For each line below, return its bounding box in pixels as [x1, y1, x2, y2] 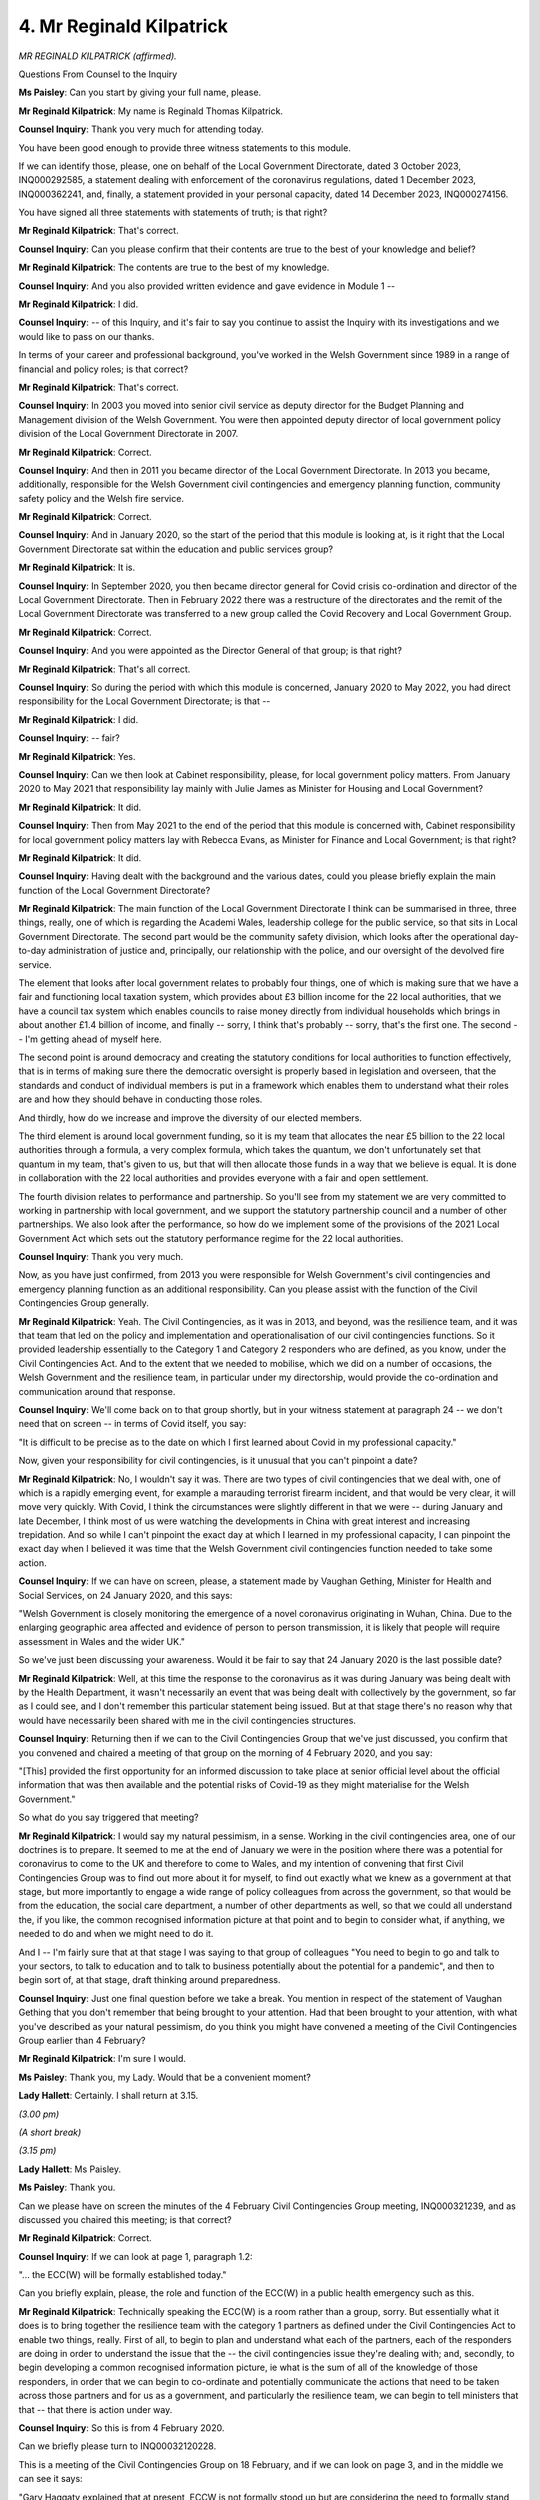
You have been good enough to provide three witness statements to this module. [18, 141, 352, 154]
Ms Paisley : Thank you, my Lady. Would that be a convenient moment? [18, 2071, 312, 2083]
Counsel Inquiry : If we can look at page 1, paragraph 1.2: [18, 2250, 253, 2262]
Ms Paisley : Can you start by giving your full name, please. [18, 86, 262, 99]
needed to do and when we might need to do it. [18, 1928, 214, 1940]
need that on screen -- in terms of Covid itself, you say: [18, 1418, 247, 1430]
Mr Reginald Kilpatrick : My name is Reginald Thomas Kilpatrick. [18, 105, 284, 117]
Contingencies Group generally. [18, 1297, 150, 1309]
